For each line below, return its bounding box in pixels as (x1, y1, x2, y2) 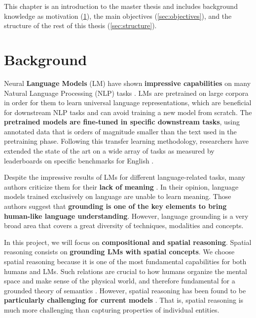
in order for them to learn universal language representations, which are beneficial (4, 97, 252, 108)
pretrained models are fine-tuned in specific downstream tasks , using (4, 117, 240, 127)
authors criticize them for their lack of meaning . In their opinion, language (4, 181, 239, 192)
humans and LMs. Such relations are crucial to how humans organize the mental (4, 266, 247, 276)
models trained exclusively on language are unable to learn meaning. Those (4, 191, 231, 201)
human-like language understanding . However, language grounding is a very (4, 210, 249, 221)
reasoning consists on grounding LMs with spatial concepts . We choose (4, 246, 235, 257)
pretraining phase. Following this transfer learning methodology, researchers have (4, 136, 249, 146)
